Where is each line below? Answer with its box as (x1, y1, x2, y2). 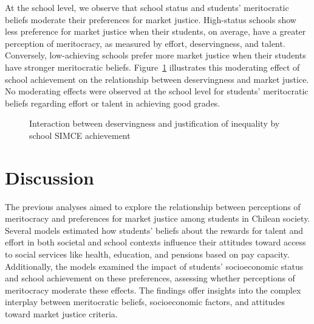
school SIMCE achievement (29, 129, 131, 141)
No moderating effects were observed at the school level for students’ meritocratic (5, 85, 309, 97)
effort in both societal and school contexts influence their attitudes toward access (5, 236, 306, 248)
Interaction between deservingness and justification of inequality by (29, 117, 280, 130)
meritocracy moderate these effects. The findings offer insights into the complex (5, 283, 301, 296)
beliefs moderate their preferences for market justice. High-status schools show (5, 13, 296, 26)
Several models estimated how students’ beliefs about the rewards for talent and (5, 224, 303, 236)
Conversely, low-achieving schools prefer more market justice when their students (5, 49, 306, 62)
